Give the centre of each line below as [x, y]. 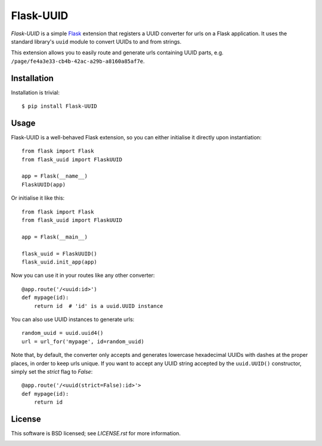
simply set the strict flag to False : [52, 371]
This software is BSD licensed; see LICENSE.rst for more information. [96, 433]
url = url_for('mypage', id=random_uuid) [83, 341]
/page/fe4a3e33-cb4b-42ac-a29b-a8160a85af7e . [78, 61]
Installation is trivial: [35, 92]
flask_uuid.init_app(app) [60, 262]
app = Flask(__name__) [55, 176]
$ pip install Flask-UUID [60, 106]
